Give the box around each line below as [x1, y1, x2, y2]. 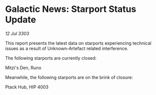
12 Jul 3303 [5, 30, 29, 36]
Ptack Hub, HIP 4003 [5, 84, 49, 90]
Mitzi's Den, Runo [5, 65, 41, 71]
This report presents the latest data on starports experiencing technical [5, 40, 152, 46]
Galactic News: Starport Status [5, 3, 137, 15]
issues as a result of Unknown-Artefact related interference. [5, 45, 129, 51]
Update [5, 14, 36, 25]
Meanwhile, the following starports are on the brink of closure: [5, 74, 134, 80]
